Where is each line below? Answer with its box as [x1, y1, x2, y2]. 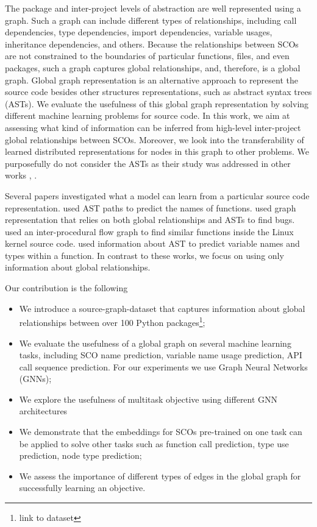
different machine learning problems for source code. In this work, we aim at [5, 109, 290, 122]
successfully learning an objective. [19, 481, 146, 494]
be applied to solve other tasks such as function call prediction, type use [19, 437, 289, 450]
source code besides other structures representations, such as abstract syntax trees [5, 85, 312, 98]
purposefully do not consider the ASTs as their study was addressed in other [5, 157, 291, 169]
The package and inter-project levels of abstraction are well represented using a [5, 2, 301, 14]
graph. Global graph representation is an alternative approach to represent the [5, 73, 298, 86]
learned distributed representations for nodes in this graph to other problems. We [5, 145, 309, 158]
